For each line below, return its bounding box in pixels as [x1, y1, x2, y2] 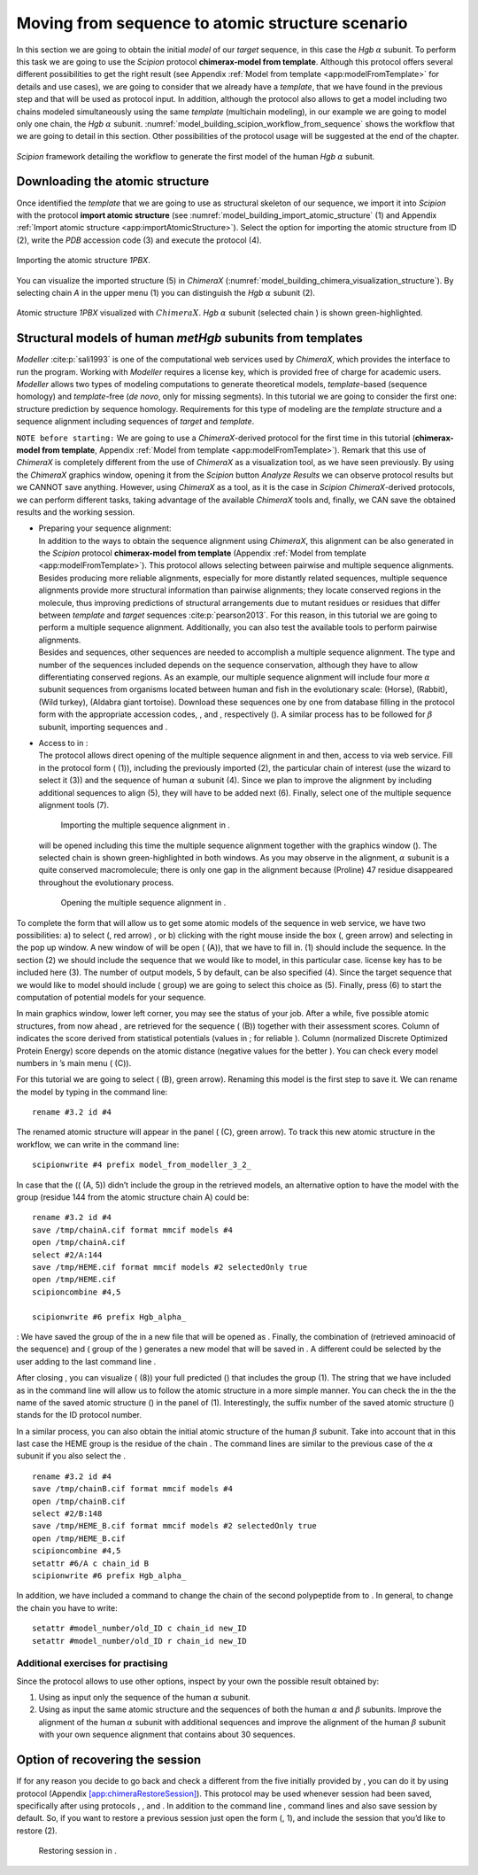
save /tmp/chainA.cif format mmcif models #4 [32, 1225, 234, 1235]
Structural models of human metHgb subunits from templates [16, 331, 363, 346]
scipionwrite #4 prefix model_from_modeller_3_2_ [32, 1160, 252, 1170]
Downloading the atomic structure [16, 174, 210, 190]
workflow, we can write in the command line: [16, 1139, 180, 1149]
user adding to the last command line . [16, 1356, 157, 1366]
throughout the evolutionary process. [38, 877, 174, 888]
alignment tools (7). [38, 799, 110, 810]
